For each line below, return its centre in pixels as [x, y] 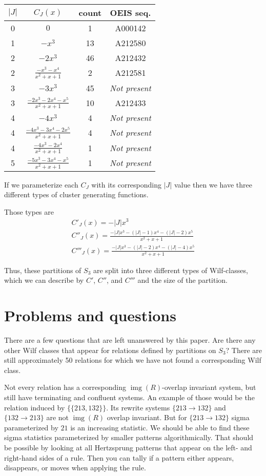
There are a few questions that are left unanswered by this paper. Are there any [130, 340]
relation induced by [35, 407]
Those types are [29, 211]
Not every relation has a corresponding [65, 387]
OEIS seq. [130, 13]
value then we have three [213, 184]
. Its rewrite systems [138, 407]
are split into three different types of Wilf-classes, [171, 270]
